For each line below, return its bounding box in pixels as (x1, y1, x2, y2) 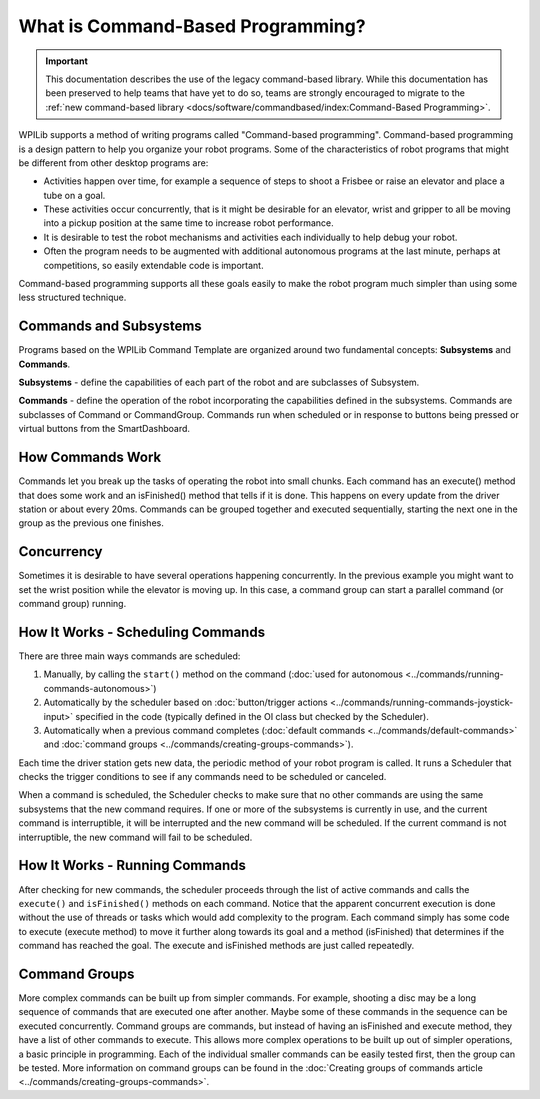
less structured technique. (18, 291, 127, 304)
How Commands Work (18, 449, 162, 466)
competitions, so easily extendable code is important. (43, 259, 264, 271)
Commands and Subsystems (18, 318, 202, 335)
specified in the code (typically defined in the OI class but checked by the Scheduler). (75, 710, 429, 722)
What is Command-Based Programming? (18, 15, 366, 37)
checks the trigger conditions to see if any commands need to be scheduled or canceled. (18, 771, 387, 783)
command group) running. (18, 598, 127, 610)
